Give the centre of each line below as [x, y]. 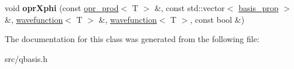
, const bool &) [217, 19]
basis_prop [259, 8]
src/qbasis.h [26, 58]
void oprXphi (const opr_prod [62, 8]
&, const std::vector [189, 8]
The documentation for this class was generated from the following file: [132, 39]
